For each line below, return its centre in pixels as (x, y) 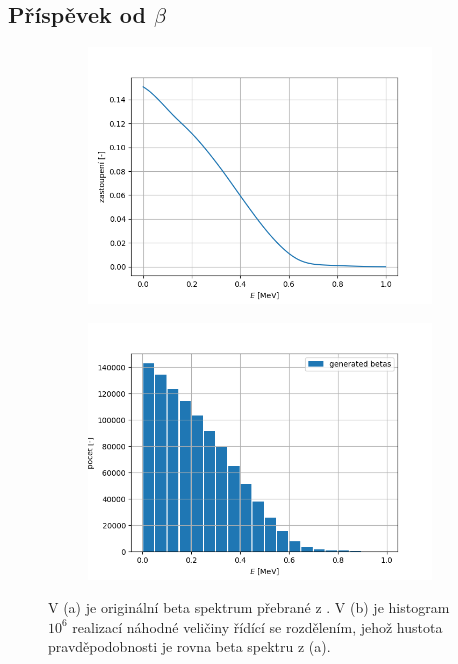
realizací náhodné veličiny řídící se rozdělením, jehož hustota (257, 626)
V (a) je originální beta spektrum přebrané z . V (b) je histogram (249, 607)
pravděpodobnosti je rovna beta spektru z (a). (189, 646)
